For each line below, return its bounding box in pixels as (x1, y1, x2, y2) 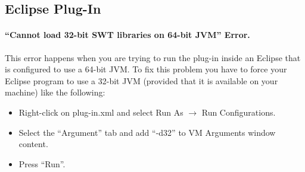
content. (18, 138, 48, 150)
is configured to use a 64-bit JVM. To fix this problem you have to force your (5, 63, 287, 75)
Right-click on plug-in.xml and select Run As (18, 106, 183, 118)
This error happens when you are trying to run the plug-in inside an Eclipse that (5, 51, 301, 63)
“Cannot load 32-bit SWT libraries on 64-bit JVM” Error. (5, 28, 250, 41)
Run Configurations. (201, 106, 276, 118)
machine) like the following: (5, 86, 105, 98)
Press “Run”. (18, 157, 66, 170)
